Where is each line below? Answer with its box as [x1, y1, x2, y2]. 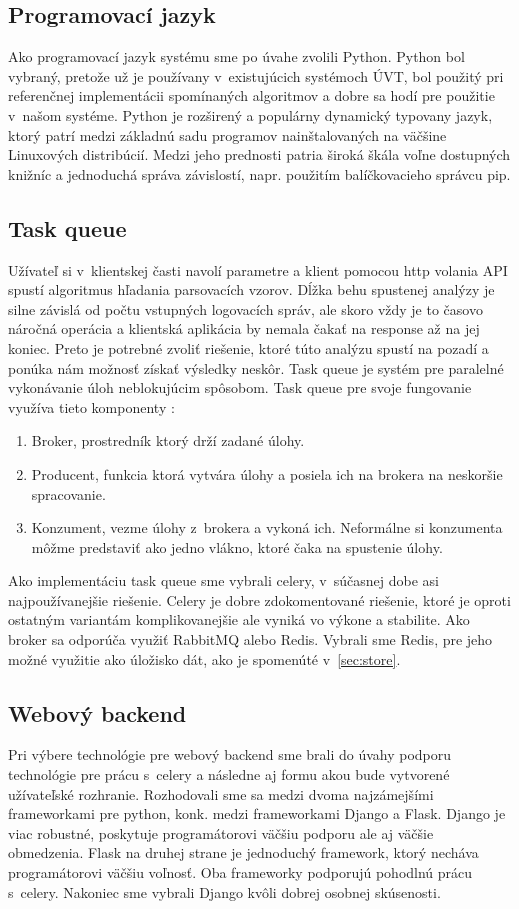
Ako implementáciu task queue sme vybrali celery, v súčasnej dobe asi [8, 570, 439, 591]
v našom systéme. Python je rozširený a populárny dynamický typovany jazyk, [8, 104, 493, 125]
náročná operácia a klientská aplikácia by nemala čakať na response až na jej [8, 318, 480, 339]
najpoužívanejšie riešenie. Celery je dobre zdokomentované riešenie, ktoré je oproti [8, 589, 511, 610]
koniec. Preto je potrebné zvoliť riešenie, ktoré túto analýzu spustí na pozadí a [8, 337, 489, 358]
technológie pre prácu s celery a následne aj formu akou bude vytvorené [8, 764, 450, 785]
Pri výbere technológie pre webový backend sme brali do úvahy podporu [8, 744, 452, 765]
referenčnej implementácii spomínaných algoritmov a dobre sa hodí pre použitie [8, 85, 495, 106]
